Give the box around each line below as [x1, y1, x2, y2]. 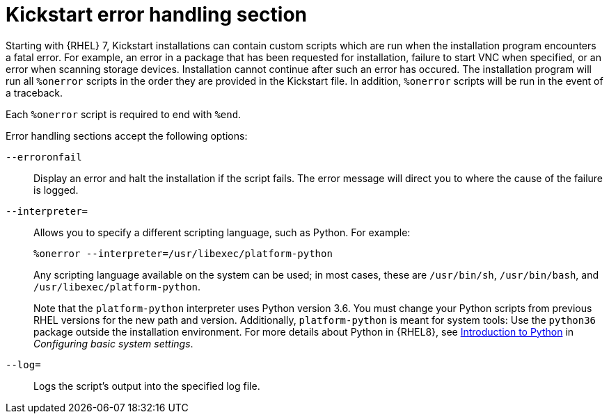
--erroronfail [6, 151, 82, 163]
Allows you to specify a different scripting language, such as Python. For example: [33, 226, 411, 238]
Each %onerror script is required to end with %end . [6, 108, 242, 120]
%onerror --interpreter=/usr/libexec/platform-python [33, 247, 333, 259]
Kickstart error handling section [6, 3, 308, 26]
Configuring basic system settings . [33, 337, 193, 350]
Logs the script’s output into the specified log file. [33, 379, 260, 392]
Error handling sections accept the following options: [6, 129, 248, 142]
